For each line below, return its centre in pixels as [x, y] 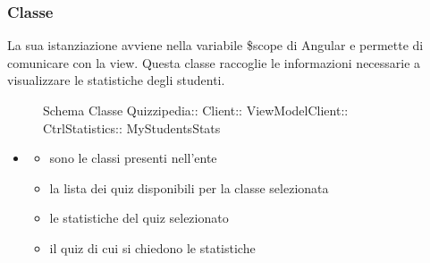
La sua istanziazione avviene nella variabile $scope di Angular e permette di [215, 45]
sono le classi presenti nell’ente [133, 158]
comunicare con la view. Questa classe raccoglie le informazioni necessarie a [214, 62]
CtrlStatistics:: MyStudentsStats [132, 127]
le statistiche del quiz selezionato [139, 218]
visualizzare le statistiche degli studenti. [116, 80]
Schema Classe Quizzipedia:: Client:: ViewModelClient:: [196, 110]
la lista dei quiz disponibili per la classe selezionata [189, 187]
